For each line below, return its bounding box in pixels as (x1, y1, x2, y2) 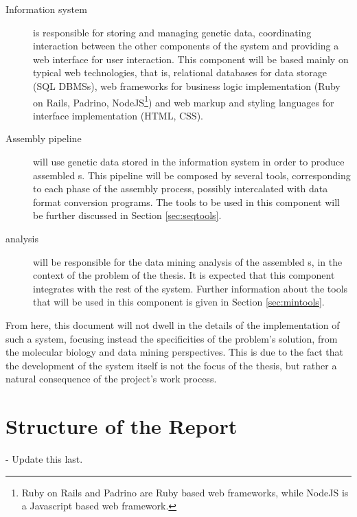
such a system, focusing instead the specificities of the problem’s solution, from (5, 331, 338, 345)
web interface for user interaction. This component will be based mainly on (33, 51, 349, 66)
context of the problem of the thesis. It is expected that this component (33, 268, 335, 282)
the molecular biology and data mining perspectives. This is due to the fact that (5, 345, 343, 359)
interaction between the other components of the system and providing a (33, 38, 339, 53)
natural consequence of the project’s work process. (5, 371, 217, 386)
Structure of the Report (5, 412, 238, 440)
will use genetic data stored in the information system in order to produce (33, 154, 345, 168)
